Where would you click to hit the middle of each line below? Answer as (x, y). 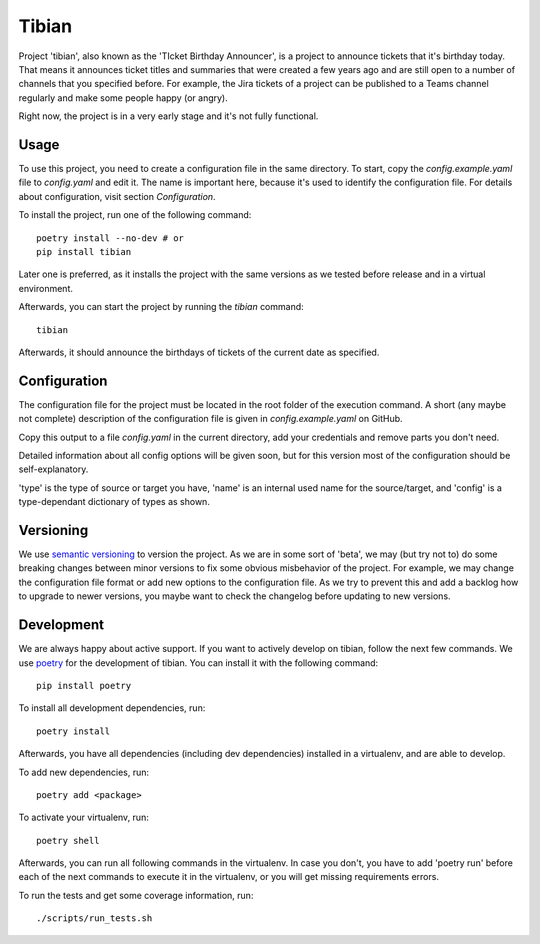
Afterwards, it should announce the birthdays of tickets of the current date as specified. (199, 352)
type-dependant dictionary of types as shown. (114, 502)
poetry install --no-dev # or (110, 238)
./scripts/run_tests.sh (94, 918)
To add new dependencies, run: (84, 772)
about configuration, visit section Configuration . (117, 196)
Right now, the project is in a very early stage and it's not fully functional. (168, 116)
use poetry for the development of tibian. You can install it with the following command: (198, 662)
